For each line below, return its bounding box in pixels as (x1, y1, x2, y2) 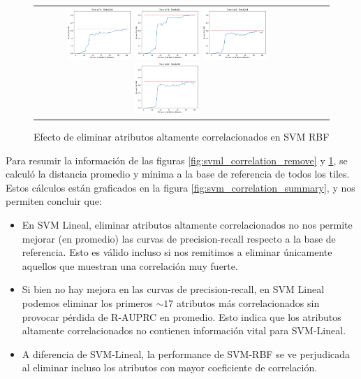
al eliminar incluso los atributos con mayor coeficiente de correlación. (22, 360, 318, 375)
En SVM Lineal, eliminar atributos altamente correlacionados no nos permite (22, 217, 353, 232)
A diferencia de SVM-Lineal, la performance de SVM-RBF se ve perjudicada (22, 346, 351, 361)
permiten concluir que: (6, 194, 102, 208)
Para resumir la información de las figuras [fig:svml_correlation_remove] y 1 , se (6, 152, 348, 167)
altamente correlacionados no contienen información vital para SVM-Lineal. (22, 323, 346, 338)
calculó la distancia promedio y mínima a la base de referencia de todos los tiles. (6, 166, 350, 181)
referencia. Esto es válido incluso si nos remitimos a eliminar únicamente (22, 245, 332, 259)
